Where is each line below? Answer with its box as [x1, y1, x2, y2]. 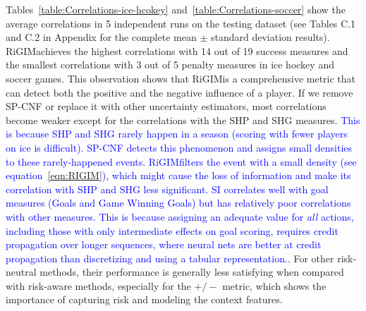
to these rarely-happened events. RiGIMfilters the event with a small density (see [6, 154, 357, 169]
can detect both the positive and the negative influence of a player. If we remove [6, 85, 353, 99]
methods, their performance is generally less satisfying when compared [39, 264, 344, 279]
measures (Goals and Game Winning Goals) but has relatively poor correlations [6, 195, 351, 210]
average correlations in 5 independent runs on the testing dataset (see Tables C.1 [6, 16, 356, 30]
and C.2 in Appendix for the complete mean [6, 30, 197, 44]
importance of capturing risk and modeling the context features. [6, 292, 283, 307]
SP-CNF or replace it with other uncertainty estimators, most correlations [6, 99, 327, 114]
